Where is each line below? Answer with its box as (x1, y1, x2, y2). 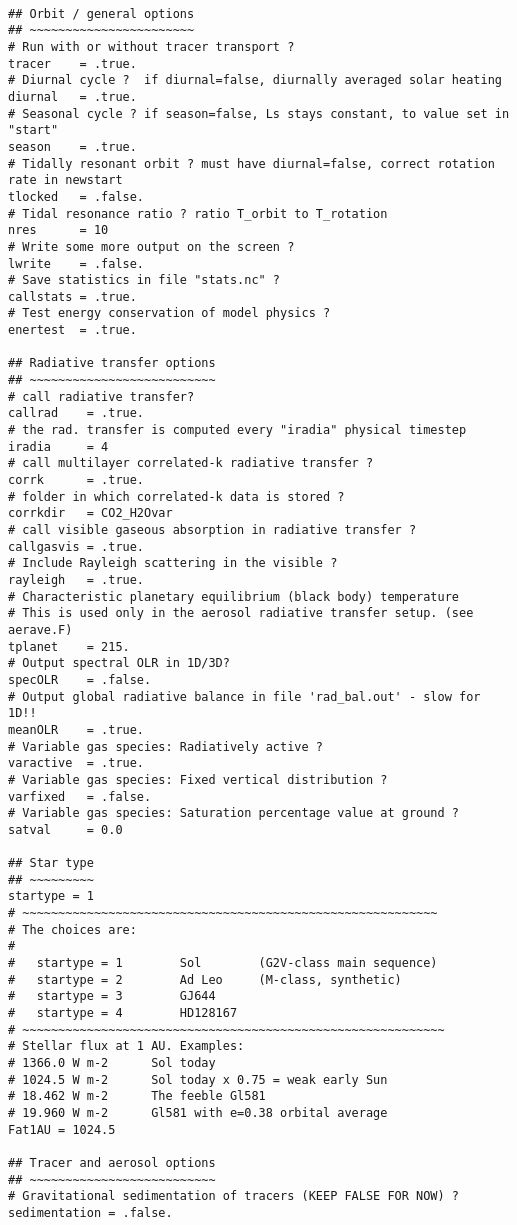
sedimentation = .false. (8, 1205, 173, 1220)
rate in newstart (8, 173, 123, 188)
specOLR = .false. (8, 672, 152, 687)
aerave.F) (8, 622, 73, 637)
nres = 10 (8, 223, 109, 238)
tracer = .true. (8, 56, 137, 71)
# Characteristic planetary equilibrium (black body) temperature (8, 589, 460, 604)
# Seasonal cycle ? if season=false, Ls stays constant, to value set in (8, 106, 510, 121)
